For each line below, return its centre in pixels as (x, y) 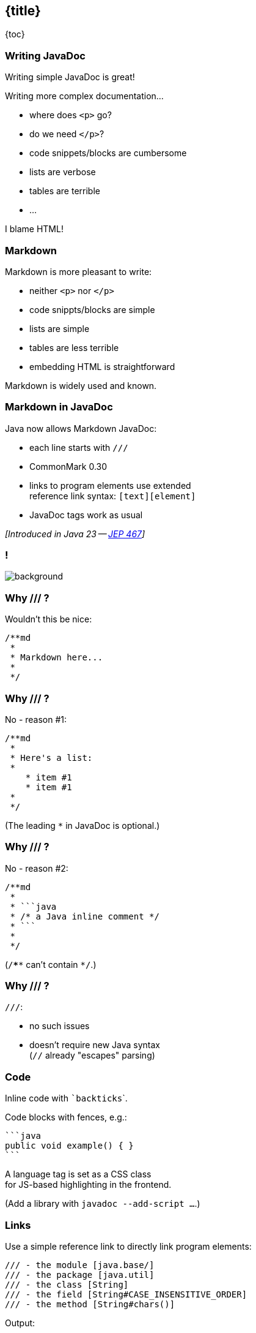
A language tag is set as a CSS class (78, 1174)
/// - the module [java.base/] (80, 1265)
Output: (20, 1323)
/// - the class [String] (67, 1284)
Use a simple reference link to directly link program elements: (128, 1246)
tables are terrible (65, 191)
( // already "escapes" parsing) (92, 1055)
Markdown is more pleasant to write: (79, 271)
